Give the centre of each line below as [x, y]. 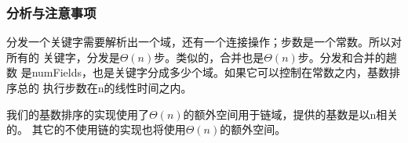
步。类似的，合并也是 [209, 57]
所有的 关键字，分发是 [63, 57]
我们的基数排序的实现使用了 [78, 114]
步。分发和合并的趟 [347, 57]
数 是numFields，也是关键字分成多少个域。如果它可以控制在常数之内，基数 [198, 72]
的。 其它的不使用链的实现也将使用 [96, 129]
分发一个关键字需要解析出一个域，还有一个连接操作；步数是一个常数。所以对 [204, 42]
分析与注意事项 [51, 12]
